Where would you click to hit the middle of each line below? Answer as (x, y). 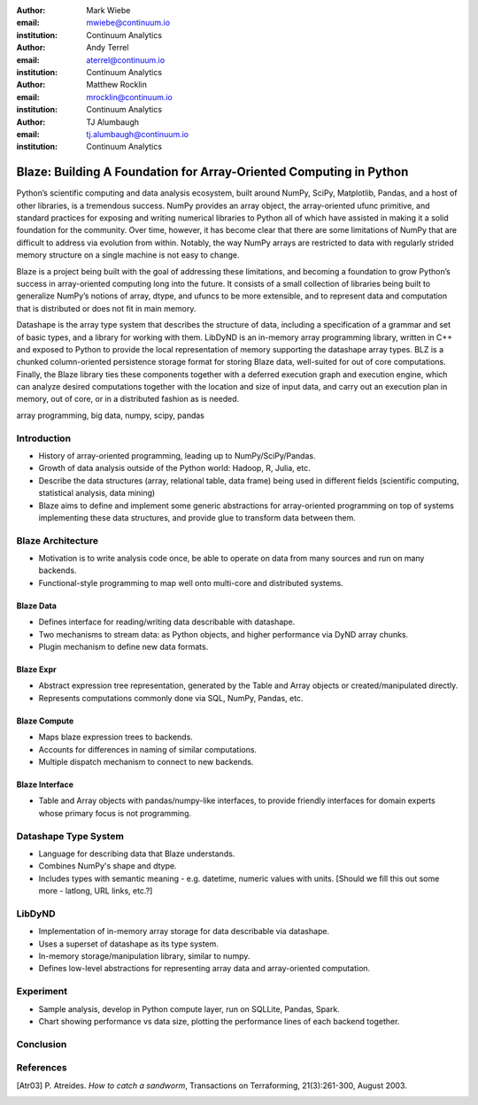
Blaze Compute (45, 721)
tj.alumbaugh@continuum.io (138, 134)
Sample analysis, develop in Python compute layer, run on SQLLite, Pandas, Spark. (189, 1008)
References (42, 1068)
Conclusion (42, 1044)
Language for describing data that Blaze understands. (137, 854)
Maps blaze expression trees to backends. (116, 737)
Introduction (43, 438)
